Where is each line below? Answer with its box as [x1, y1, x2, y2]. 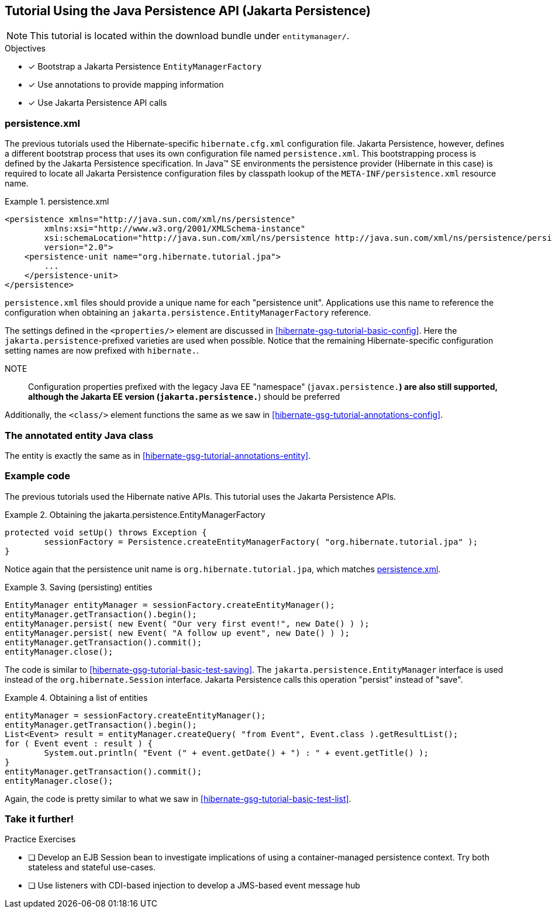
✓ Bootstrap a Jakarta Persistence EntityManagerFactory [28, 61, 262, 72]
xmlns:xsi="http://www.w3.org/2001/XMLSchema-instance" [44, 224, 306, 234]
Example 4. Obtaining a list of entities [5, 692, 148, 703]
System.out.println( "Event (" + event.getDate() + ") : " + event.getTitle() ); [44, 748, 429, 758]
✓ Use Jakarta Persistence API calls [28, 98, 167, 108]
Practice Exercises [5, 834, 76, 845]
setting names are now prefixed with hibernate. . [5, 345, 199, 356]
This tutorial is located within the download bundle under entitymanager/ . [30, 30, 350, 42]
